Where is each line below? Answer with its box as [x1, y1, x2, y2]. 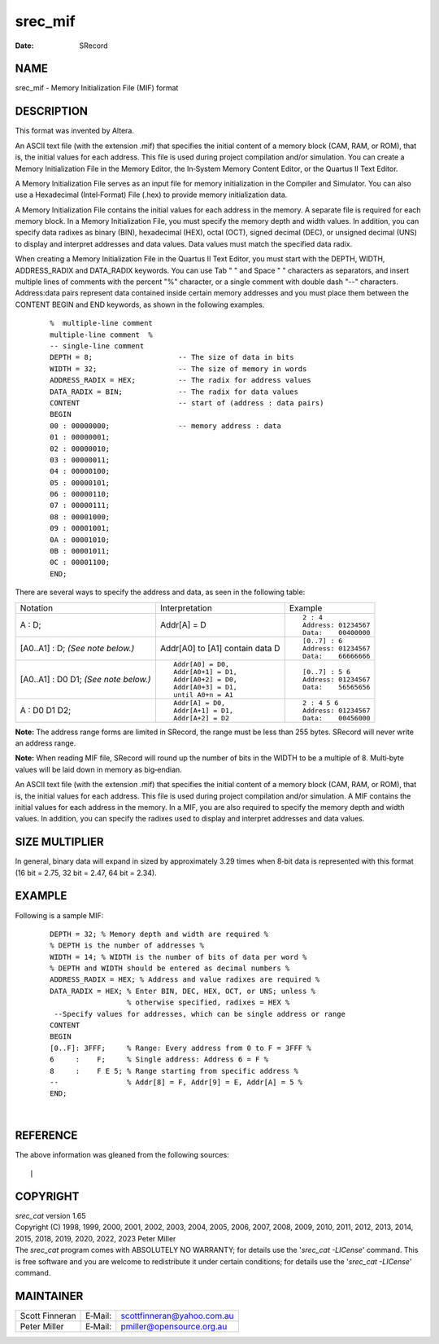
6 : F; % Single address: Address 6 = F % [50, 1055, 268, 1064]
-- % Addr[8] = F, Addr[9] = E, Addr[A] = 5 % [50, 1078, 303, 1087]
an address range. [15, 738, 76, 748]
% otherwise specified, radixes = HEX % [126, 998, 290, 1007]
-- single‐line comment [50, 342, 145, 350]
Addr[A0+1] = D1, [173, 668, 237, 676]
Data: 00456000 [302, 713, 371, 722]
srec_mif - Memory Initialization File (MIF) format [15, 83, 179, 93]
